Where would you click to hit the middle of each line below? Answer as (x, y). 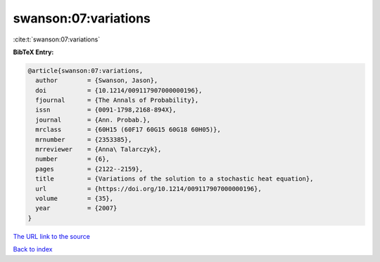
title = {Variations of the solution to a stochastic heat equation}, (175, 179)
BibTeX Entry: (33, 52)
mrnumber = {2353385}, (84, 139)
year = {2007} (76, 208)
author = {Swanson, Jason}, (97, 80)
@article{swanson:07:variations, (85, 71)
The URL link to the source (52, 236)
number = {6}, (73, 159)
